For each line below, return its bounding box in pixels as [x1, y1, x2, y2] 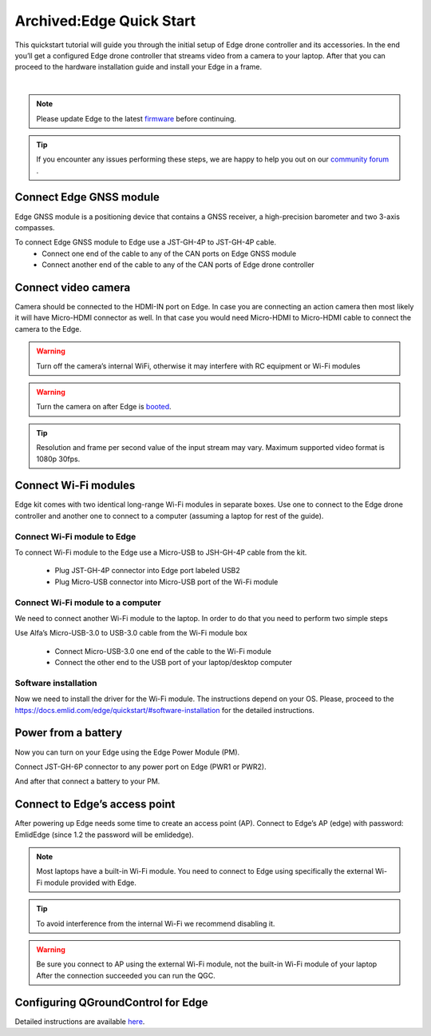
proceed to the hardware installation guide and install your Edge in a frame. [14, 62, 263, 72]
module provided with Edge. [44, 878, 137, 887]
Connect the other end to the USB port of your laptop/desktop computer [54, 658, 293, 667]
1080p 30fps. [36, 454, 81, 464]
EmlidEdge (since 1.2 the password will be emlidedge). [14, 830, 195, 839]
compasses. [14, 222, 55, 232]
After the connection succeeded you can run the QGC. [36, 970, 215, 980]
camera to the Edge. [14, 324, 81, 333]
